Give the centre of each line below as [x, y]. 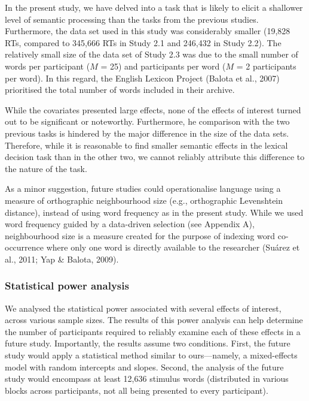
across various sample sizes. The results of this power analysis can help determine [154, 320]
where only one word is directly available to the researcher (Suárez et [173, 247]
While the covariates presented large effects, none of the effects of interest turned [153, 109]
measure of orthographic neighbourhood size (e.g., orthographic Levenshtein [144, 200]
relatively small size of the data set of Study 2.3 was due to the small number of [152, 54]
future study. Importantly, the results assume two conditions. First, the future [148, 343]
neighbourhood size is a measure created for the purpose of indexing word [140, 235]
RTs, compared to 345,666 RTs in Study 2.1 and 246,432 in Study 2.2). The [143, 42]
